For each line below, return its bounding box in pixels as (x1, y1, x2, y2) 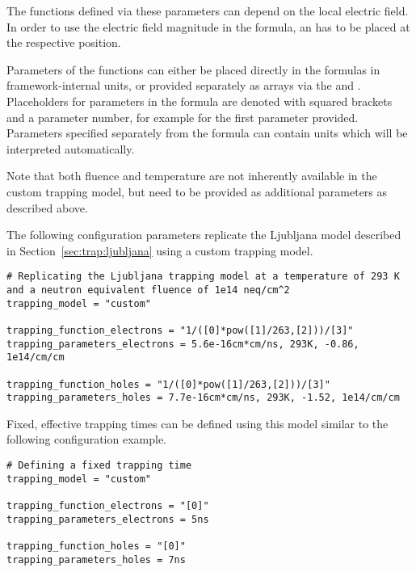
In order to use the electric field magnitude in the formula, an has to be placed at (6, 18, 410, 35)
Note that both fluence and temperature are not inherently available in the (6, 167, 377, 184)
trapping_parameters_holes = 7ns (6, 553, 186, 566)
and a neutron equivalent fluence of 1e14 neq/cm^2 (6, 284, 290, 296)
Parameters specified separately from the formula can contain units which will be (6, 124, 408, 141)
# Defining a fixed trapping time (6, 460, 192, 472)
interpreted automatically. (6, 140, 135, 157)
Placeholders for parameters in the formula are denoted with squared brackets (6, 92, 393, 109)
